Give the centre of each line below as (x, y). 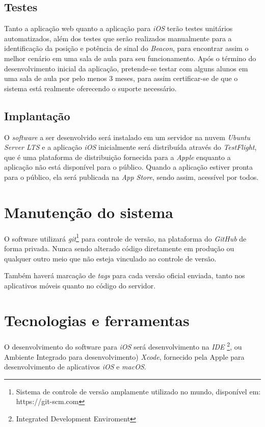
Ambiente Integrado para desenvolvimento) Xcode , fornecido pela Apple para (124, 356)
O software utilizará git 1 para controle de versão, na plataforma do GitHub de (125, 237)
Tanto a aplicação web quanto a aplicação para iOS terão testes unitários (118, 28)
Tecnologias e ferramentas (97, 320)
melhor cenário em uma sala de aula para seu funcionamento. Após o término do (130, 58)
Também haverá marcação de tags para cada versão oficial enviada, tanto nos (125, 275)
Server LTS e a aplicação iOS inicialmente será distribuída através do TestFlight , (130, 147)
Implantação (37, 115)
